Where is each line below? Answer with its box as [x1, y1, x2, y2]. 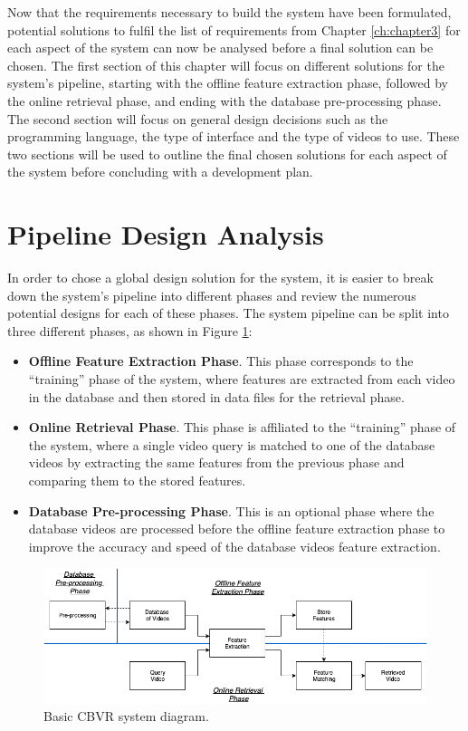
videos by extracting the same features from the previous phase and [28, 453, 405, 472]
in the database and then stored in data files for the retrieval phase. [28, 387, 405, 406]
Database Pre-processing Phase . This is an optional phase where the [28, 501, 435, 520]
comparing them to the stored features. [28, 471, 246, 489]
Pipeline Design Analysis [7, 216, 324, 253]
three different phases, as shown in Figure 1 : [7, 321, 253, 340]
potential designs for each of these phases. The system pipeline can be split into [7, 303, 449, 322]
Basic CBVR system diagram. [43, 707, 209, 726]
